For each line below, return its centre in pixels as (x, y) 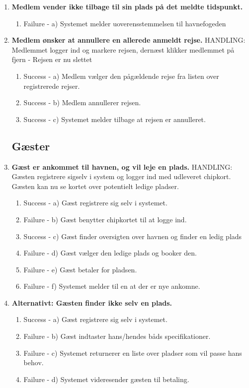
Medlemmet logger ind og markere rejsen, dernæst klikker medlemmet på (123, 49)
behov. (34, 362)
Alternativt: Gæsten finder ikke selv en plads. (92, 302)
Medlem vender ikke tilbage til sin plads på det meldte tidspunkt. (127, 6)
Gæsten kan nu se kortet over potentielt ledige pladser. (95, 186)
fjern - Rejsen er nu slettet (52, 59)
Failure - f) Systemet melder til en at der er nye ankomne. (112, 286)
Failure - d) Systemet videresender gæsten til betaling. (106, 379)
